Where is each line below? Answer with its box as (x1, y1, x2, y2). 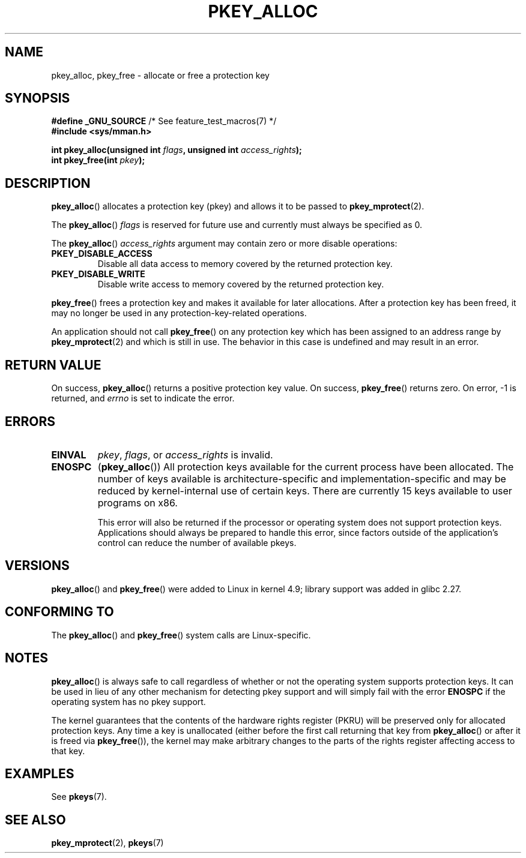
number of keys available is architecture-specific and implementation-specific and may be (97, 472, 506, 485)
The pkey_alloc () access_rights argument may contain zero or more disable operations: (51, 238, 398, 249)
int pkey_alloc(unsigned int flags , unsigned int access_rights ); (51, 145, 302, 155)
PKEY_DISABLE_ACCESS (51, 248, 153, 259)
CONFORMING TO (5, 604, 114, 620)
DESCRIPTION (5, 175, 91, 191)
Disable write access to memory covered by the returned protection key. (97, 279, 384, 290)
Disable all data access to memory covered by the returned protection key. (97, 259, 393, 269)
